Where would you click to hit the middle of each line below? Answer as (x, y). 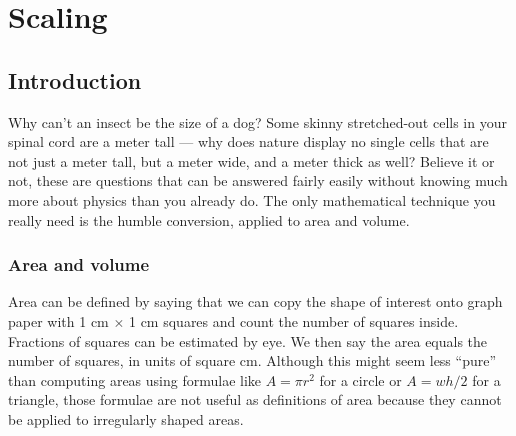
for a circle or (360, 379)
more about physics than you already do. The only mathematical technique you (252, 199)
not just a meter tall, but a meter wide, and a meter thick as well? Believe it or (251, 160)
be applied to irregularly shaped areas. (126, 418)
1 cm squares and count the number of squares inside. (293, 320)
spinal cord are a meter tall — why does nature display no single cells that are (248, 141)
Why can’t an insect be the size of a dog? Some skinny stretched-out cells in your (257, 121)
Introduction (75, 79)
